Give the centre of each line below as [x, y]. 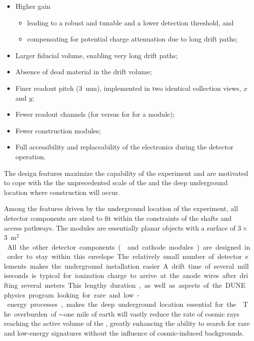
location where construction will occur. [62, 192]
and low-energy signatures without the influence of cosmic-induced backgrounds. [124, 333]
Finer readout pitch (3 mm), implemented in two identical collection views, [128, 88]
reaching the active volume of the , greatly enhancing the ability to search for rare [127, 323]
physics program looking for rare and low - [72, 294]
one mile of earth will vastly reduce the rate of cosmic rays [151, 313]
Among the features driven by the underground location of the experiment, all [121, 208]
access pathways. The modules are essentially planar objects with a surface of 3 [123, 227]
